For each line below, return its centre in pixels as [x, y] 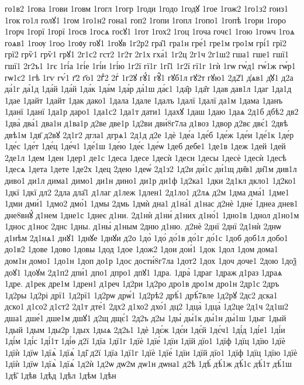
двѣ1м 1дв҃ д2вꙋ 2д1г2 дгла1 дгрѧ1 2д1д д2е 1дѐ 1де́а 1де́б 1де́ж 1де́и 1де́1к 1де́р [149, 134]
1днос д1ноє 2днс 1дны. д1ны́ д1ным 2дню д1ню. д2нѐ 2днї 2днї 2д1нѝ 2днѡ [143, 226]
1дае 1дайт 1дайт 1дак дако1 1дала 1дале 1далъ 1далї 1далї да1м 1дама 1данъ [144, 100]
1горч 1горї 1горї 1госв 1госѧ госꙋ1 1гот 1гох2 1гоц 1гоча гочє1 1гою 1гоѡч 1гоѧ [150, 31]
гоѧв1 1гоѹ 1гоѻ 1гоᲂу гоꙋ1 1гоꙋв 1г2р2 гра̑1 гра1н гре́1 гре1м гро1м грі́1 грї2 [146, 42]
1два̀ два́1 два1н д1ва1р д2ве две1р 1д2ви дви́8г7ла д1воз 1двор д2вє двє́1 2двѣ [146, 123]
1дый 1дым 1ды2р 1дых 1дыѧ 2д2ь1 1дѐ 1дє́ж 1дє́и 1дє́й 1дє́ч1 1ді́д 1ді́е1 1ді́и [145, 329]
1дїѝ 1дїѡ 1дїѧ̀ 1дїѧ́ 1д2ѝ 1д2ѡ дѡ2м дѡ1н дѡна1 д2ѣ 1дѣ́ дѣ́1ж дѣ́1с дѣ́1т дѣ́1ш [148, 364]
